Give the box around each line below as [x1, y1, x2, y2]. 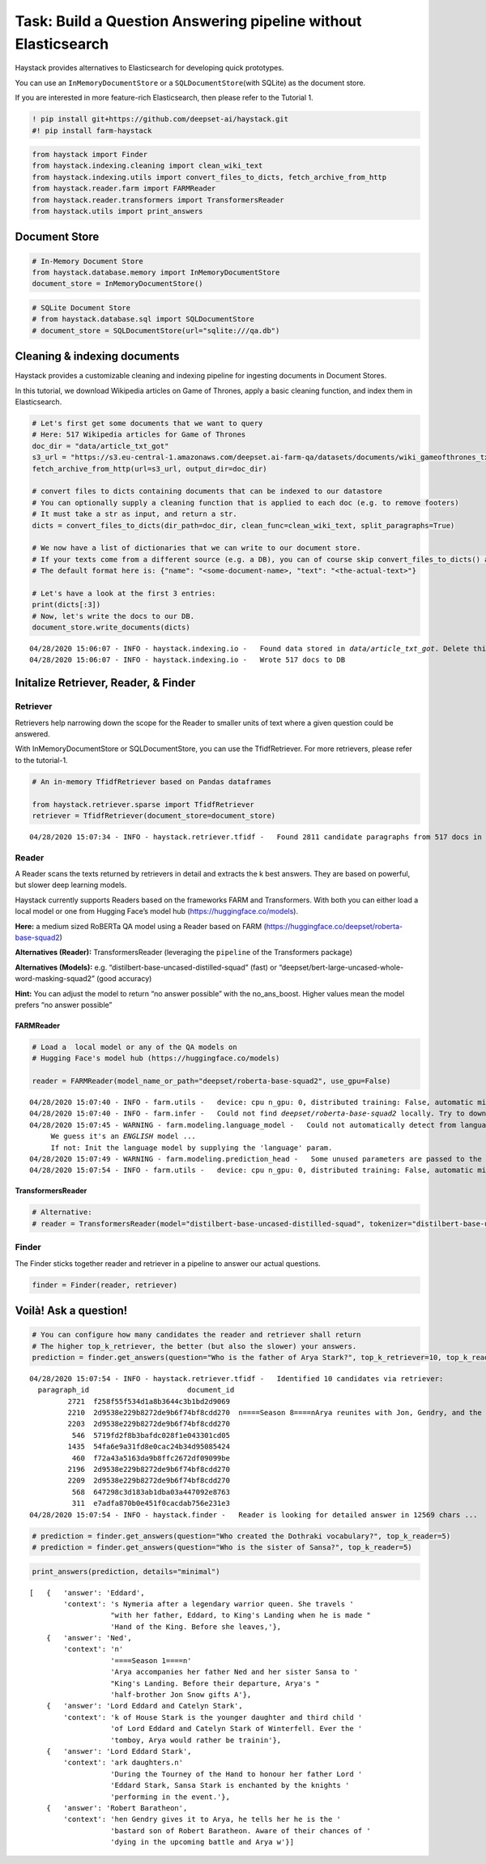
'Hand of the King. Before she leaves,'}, [110, 1622, 282, 1632]
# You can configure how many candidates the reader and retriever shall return [32, 1330, 361, 1340]
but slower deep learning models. [15, 880, 127, 890]
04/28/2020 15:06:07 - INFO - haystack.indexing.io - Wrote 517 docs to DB [29, 655, 346, 664]
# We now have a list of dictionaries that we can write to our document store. [32, 544, 361, 552]
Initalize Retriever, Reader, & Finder [15, 676, 196, 690]
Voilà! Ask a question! [15, 1303, 128, 1317]
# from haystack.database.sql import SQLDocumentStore [32, 314, 254, 324]
